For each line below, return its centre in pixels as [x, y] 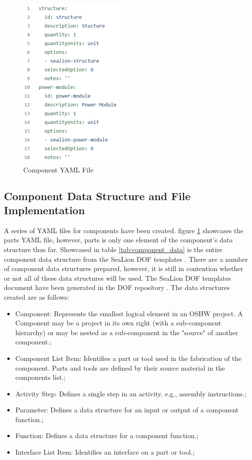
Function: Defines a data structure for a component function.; [107, 435]
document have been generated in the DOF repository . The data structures [117, 287]
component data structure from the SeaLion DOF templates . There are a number [126, 259]
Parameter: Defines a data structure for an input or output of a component [127, 410]
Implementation [45, 210]
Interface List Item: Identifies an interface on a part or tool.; [105, 452]
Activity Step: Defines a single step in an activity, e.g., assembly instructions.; [131, 393]
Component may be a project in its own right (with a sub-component [118, 323]
